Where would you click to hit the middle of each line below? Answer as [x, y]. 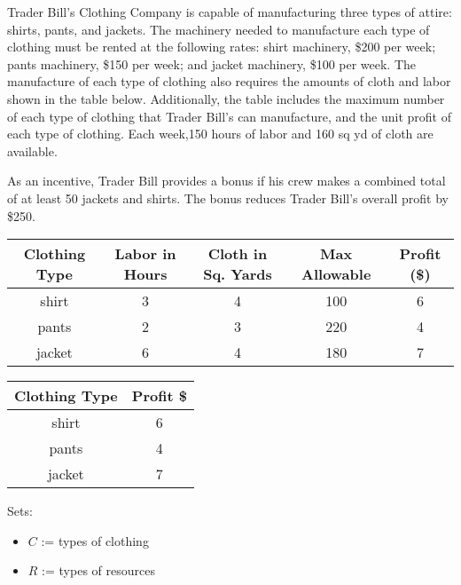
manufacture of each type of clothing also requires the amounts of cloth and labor [229, 81]
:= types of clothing [95, 540]
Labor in [145, 254]
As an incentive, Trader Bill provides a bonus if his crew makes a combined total [227, 181]
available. [32, 150]
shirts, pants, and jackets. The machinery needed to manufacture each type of [219, 29]
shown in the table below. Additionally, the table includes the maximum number [226, 98]
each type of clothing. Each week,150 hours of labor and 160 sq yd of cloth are [220, 134]
